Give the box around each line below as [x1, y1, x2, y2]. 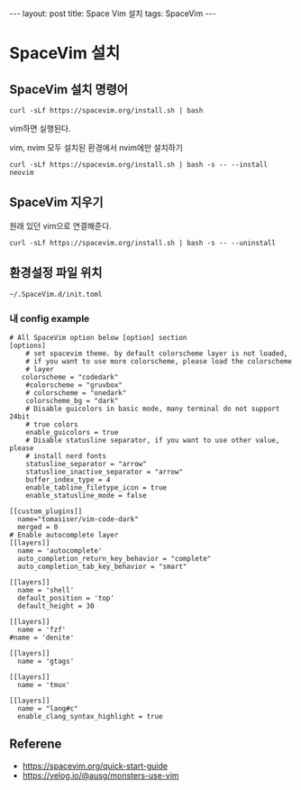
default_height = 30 [17, 602, 95, 611]
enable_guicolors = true [25, 427, 119, 436]
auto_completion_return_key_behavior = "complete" [17, 554, 212, 563]
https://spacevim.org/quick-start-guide [22, 760, 169, 771]
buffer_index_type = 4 [25, 475, 111, 484]
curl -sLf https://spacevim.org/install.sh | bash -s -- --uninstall [9, 238, 277, 247]
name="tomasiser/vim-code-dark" [17, 514, 140, 524]
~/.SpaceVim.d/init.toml [9, 289, 103, 299]
